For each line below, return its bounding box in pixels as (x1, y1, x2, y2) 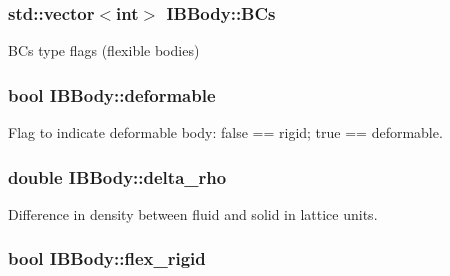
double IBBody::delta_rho (8, 164, 227, 189)
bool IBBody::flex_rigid (8, 246, 206, 271)
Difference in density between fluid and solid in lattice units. (8, 203, 378, 224)
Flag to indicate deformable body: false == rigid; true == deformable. (8, 122, 443, 143)
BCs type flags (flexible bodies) (8, 40, 200, 61)
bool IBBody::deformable (8, 82, 216, 107)
